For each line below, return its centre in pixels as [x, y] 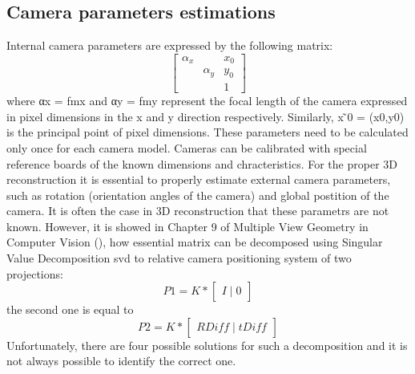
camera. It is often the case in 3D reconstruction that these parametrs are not [198, 211]
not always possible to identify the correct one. [121, 361]
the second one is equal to [70, 309]
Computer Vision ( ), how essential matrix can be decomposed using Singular [195, 242]
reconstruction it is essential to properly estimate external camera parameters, [199, 179]
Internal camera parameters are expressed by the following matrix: [170, 45]
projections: [35, 273]
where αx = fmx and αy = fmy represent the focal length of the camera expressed [207, 101]
